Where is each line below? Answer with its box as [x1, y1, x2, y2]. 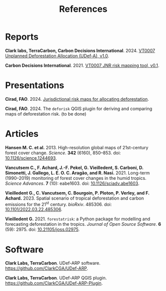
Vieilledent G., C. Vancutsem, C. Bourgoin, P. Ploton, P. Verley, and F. [5, 190, 150, 196]
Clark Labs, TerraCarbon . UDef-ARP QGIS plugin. [5, 275, 107, 281]
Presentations [5, 80, 64, 91]
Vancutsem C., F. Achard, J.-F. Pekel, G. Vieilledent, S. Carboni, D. [5, 165, 144, 170]
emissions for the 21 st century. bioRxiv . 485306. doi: [5, 200, 112, 207]
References [59, 3, 108, 15]
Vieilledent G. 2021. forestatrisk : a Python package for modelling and [5, 216, 150, 222]
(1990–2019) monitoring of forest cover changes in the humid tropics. [5, 175, 147, 181]
